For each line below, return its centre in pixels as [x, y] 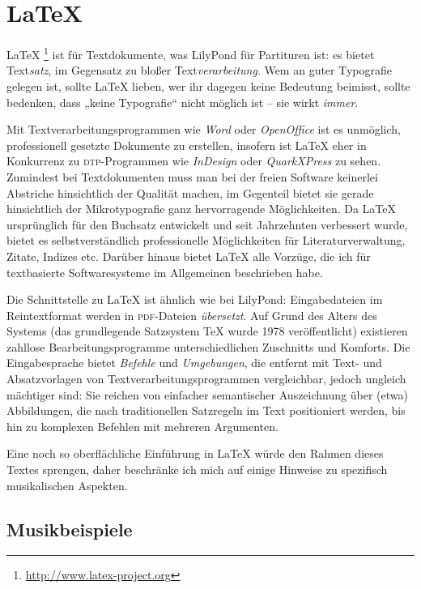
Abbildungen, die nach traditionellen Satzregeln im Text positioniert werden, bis [206, 410]
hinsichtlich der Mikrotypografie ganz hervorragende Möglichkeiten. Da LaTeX [202, 209]
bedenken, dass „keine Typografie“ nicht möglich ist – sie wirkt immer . [183, 102]
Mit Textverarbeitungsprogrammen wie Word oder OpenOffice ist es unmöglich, [204, 129]
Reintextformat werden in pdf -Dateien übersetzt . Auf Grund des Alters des [192, 315]
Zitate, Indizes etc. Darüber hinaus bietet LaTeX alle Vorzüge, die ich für [189, 256]
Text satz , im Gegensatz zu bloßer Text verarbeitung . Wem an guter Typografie [200, 70]
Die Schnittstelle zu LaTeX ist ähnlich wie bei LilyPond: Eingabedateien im [195, 299]
